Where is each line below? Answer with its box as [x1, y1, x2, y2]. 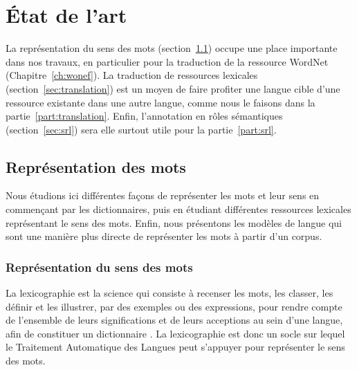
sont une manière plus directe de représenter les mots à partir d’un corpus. [6, 229, 322, 243]
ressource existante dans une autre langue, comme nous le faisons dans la [6, 95, 315, 109]
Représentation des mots [6, 156, 186, 177]
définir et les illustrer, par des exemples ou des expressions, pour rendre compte [6, 299, 342, 313]
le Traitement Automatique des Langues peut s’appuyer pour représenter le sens [6, 340, 345, 354]
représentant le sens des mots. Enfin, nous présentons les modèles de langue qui [6, 215, 342, 230]
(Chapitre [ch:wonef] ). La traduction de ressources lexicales [6, 68, 258, 82]
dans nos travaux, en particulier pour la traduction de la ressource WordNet [6, 54, 329, 68]
